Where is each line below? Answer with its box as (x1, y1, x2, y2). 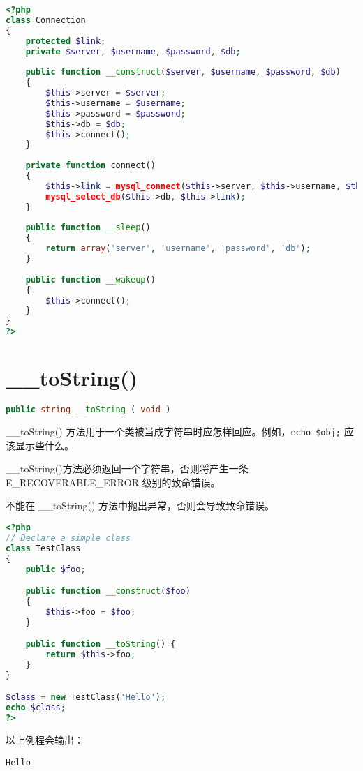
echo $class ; (6, 703, 66, 713)
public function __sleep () (25, 223, 151, 233)
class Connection (6, 15, 86, 25)
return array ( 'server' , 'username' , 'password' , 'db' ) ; (45, 244, 311, 254)
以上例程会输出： (6, 733, 84, 747)
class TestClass (6, 543, 81, 553)
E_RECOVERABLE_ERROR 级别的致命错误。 (6, 474, 221, 489)
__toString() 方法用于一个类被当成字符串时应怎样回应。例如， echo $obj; (6, 424, 341, 438)
